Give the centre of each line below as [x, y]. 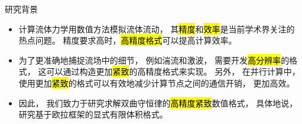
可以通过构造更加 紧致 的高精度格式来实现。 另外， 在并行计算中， [173, 71]
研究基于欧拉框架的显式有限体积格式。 [93, 114]
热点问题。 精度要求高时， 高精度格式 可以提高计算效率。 [128, 40]
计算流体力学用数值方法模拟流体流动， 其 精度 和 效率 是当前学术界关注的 [157, 29]
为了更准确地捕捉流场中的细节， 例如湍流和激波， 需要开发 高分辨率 [150, 60]
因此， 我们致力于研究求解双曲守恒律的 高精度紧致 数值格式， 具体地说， [158, 103]
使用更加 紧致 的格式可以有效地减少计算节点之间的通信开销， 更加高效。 [157, 83]
